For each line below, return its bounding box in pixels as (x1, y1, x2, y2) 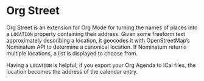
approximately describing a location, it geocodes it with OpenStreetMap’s (6, 37, 190, 44)
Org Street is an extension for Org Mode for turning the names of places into (6, 24, 198, 31)
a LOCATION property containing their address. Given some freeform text (6, 30, 186, 37)
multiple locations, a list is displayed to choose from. (6, 49, 138, 57)
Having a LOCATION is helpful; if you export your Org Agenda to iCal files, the (6, 62, 196, 69)
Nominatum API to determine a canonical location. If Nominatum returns (6, 43, 187, 51)
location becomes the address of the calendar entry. (6, 68, 138, 75)
